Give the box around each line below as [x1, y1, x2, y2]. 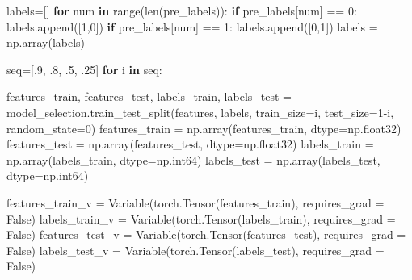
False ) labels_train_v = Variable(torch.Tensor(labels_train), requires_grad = [6, 210, 396, 227]
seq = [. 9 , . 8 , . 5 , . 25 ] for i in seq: [6, 61, 162, 77]
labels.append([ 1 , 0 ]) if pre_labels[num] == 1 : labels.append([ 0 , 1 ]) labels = [6, 18, 378, 35]
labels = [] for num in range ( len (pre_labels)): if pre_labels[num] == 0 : [6, 2, 357, 19]
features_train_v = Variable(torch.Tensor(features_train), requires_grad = [6, 194, 385, 211]
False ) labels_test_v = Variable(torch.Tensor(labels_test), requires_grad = [6, 241, 385, 258]
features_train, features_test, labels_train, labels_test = [6, 88, 292, 105]
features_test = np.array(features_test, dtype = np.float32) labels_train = [6, 136, 374, 153]
